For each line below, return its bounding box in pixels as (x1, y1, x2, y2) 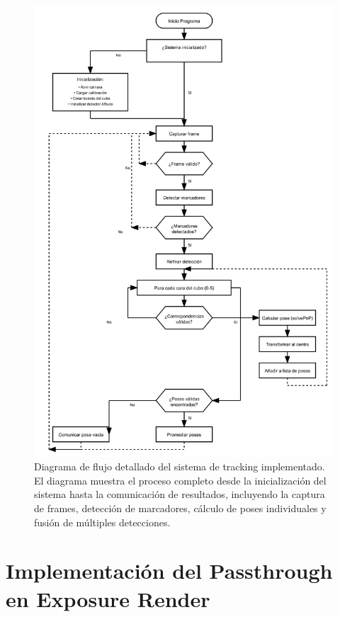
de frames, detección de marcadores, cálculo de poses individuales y (34, 500, 327, 515)
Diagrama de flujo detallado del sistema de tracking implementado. (34, 459, 325, 474)
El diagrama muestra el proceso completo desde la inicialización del (34, 472, 327, 487)
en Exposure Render (6, 584, 210, 613)
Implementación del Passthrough (6, 556, 333, 585)
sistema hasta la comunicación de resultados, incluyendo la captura (34, 487, 325, 502)
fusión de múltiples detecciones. (34, 514, 171, 529)
